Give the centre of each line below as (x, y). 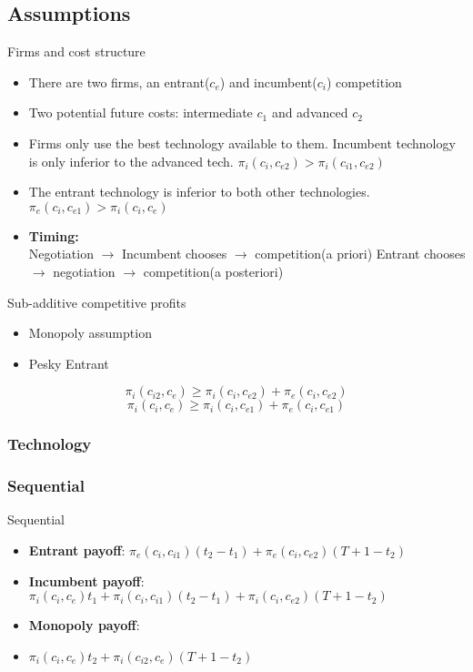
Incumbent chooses (175, 254)
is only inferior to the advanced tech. (131, 161)
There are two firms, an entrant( (119, 81)
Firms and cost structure (76, 51)
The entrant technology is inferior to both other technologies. (199, 192)
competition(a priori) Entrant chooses (360, 254)
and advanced (310, 112)
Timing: (54, 235)
